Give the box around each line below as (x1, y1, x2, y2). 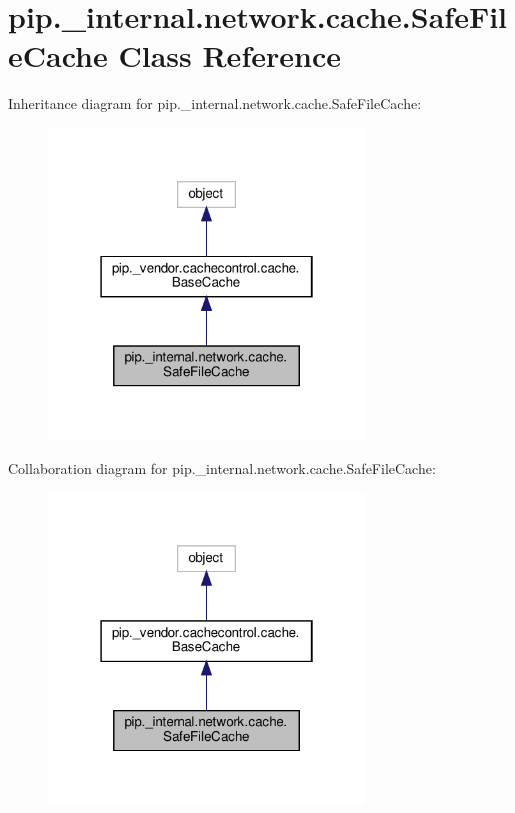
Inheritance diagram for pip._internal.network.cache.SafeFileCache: (8, 93, 422, 114)
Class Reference (118, 35, 341, 76)
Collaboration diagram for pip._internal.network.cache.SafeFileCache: (8, 457, 436, 478)
